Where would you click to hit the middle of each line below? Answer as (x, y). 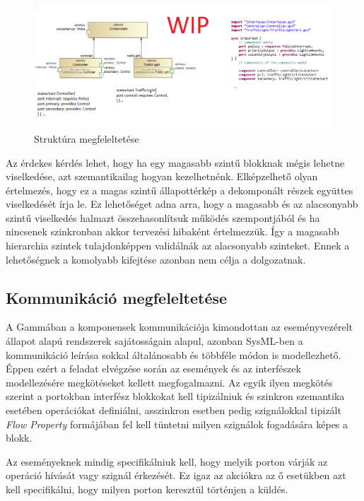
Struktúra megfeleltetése (87, 138)
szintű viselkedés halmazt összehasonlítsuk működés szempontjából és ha (163, 217)
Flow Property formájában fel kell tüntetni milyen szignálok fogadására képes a (177, 424)
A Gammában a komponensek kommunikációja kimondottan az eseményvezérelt (180, 327)
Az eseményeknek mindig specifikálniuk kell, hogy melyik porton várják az (167, 461)
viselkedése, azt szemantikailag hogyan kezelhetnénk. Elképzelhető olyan (162, 176)
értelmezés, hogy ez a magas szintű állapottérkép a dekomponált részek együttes (180, 190)
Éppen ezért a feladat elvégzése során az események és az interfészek (153, 369)
